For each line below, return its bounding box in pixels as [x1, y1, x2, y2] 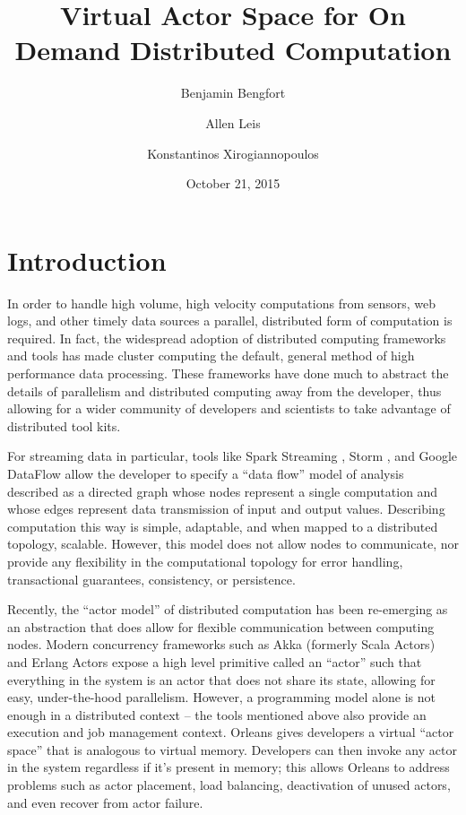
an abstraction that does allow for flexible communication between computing [7, 617, 435, 636]
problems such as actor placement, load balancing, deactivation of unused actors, [7, 776, 451, 794]
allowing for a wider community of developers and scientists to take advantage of [7, 399, 451, 418]
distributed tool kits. [7, 416, 121, 435]
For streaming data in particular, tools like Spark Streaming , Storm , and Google [7, 447, 458, 465]
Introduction [7, 241, 167, 278]
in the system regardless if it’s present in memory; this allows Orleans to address [7, 758, 450, 776]
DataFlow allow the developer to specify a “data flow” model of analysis [7, 464, 404, 482]
